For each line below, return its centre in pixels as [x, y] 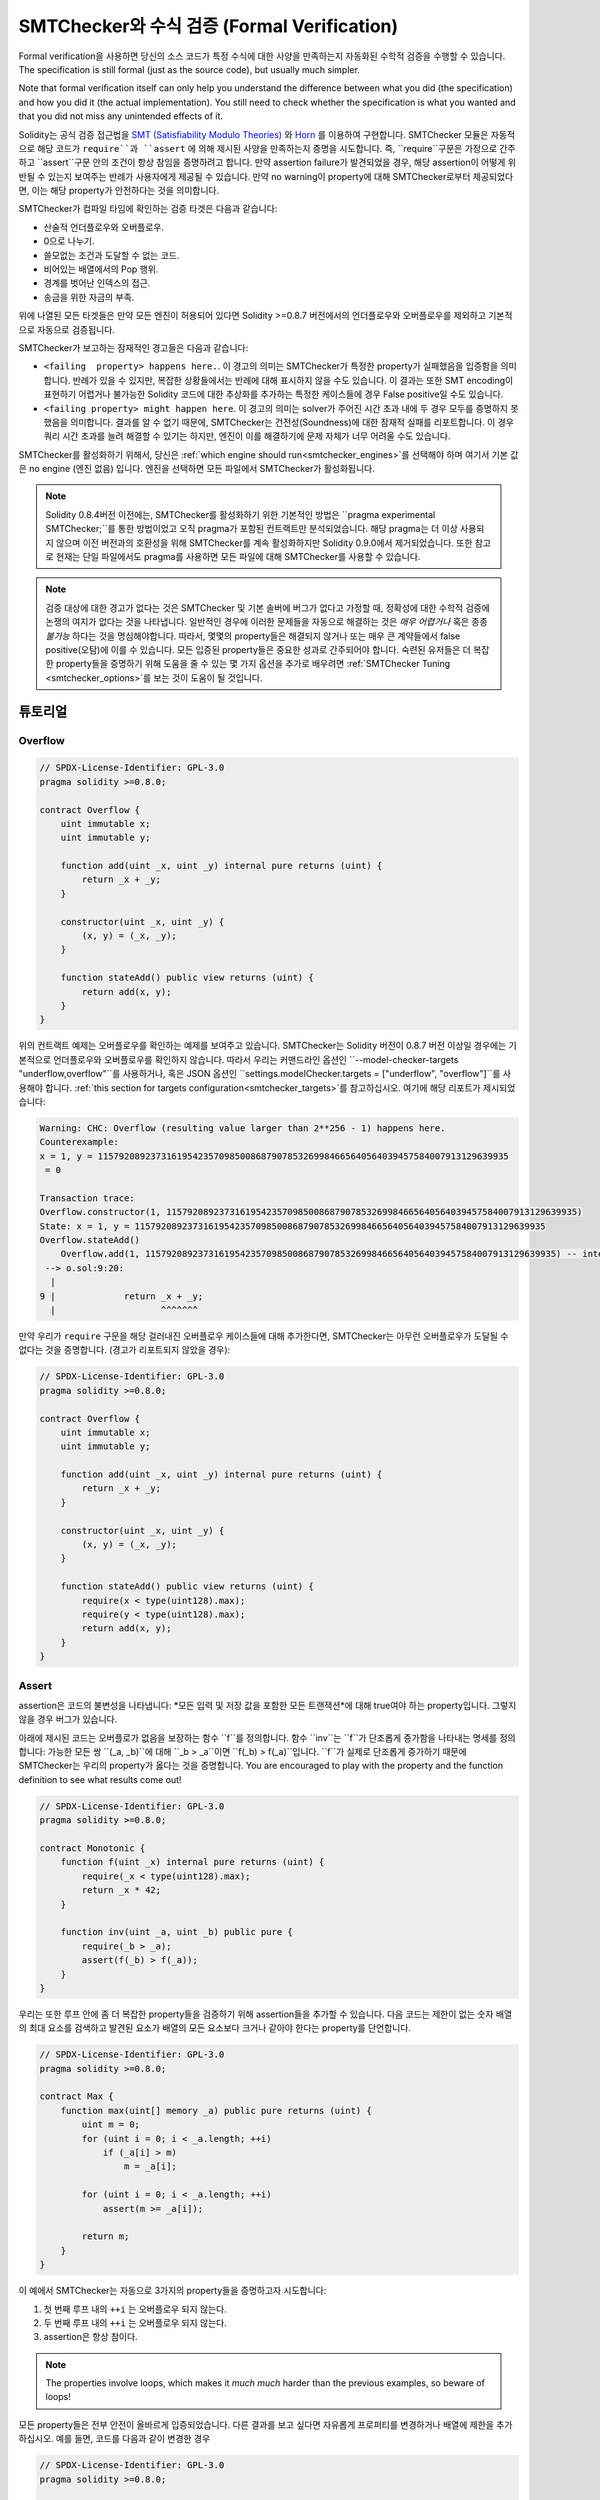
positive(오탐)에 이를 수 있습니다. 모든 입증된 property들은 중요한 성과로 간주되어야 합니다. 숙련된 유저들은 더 [258, 649]
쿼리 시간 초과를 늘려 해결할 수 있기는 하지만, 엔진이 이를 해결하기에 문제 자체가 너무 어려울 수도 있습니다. [247, 436]
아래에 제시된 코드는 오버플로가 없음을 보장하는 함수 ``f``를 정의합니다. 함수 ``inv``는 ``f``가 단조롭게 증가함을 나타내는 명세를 [258, 1737]
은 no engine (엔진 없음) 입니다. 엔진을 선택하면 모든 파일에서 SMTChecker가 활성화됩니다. [196, 469]
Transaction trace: [87, 1198]
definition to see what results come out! [100, 1779]
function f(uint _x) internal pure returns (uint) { [192, 1862]
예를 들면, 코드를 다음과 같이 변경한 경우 [133, 2439]
